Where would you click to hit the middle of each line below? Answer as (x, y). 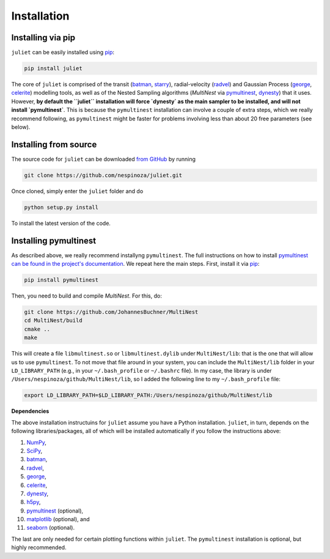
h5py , (34, 502)
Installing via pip (43, 38)
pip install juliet (53, 68)
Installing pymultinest (54, 240)
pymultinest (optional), (55, 511)
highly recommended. (39, 547)
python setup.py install (61, 207)
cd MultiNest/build (53, 320)
